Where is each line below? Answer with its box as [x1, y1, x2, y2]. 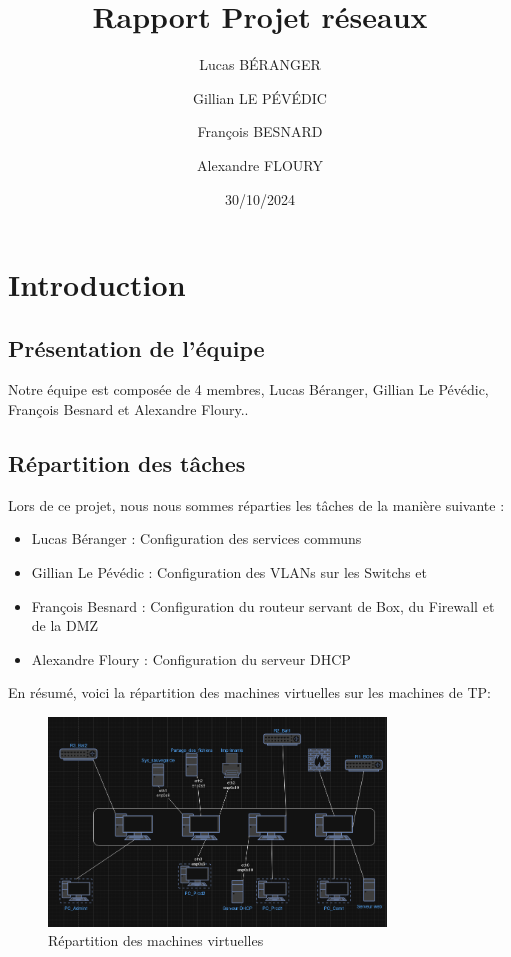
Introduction [8, 264, 186, 305]
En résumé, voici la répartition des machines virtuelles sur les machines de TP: [8, 682, 491, 703]
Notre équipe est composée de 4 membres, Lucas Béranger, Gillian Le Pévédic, [8, 379, 489, 400]
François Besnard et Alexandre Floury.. [8, 399, 249, 420]
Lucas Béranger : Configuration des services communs [31, 528, 362, 549]
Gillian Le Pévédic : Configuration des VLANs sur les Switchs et [31, 562, 427, 583]
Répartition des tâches [8, 448, 246, 479]
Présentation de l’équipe [8, 332, 265, 363]
